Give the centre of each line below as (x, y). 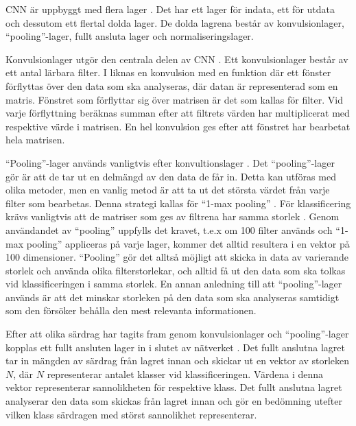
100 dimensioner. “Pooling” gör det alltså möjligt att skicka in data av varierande (177, 257)
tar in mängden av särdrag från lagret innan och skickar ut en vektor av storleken (178, 360)
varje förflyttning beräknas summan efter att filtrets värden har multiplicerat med (178, 113)
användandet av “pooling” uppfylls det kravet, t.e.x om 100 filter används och (169, 229)
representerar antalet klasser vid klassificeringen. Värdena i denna (185, 374)
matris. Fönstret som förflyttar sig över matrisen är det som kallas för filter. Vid (174, 99)
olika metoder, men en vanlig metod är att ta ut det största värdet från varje (168, 190)
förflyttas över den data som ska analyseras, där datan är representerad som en (172, 85)
